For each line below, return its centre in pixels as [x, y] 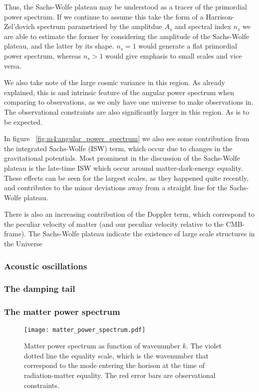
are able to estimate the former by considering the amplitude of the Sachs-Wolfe [127, 36]
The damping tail [40, 289]
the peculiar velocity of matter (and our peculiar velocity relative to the [114, 224]
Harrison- [220, 16]
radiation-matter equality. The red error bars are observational [120, 375]
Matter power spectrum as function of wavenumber [102, 346]
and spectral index [203, 26]
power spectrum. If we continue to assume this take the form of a [104, 16]
